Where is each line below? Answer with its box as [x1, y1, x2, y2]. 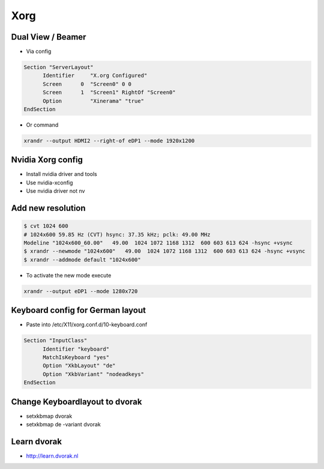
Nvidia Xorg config [11, 155, 83, 165]
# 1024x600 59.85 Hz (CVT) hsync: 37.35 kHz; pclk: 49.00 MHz [23, 231, 211, 238]
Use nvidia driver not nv [26, 187, 85, 195]
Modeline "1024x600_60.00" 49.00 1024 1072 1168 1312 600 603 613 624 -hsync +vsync [23, 240, 293, 246]
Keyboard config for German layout [11, 305, 146, 315]
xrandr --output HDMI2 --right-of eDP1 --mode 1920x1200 [23, 137, 195, 144]
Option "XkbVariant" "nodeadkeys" [43, 371, 144, 378]
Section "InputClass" [23, 337, 88, 344]
